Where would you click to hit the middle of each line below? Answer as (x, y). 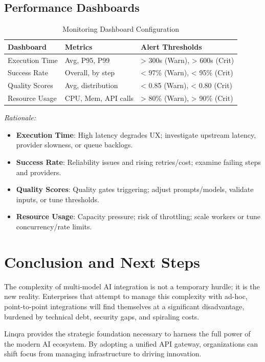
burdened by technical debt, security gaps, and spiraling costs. (102, 316)
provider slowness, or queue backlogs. (74, 145)
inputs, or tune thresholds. (58, 199)
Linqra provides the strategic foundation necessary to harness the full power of (127, 334)
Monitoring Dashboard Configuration (121, 29)
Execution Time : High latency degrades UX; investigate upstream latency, (136, 134)
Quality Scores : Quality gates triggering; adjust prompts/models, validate (135, 189)
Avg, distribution (91, 85)
